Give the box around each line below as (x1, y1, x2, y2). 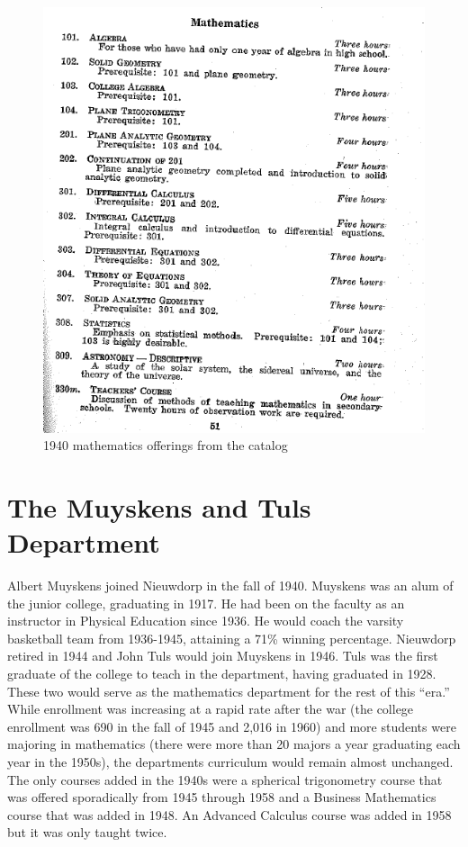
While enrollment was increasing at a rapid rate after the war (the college (7, 699, 414, 718)
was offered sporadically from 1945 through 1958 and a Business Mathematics (7, 788, 436, 806)
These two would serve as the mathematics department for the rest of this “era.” (7, 681, 450, 700)
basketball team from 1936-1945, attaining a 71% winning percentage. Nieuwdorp (7, 628, 456, 647)
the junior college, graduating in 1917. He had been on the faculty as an (7, 593, 405, 612)
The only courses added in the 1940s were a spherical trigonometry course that (7, 770, 443, 788)
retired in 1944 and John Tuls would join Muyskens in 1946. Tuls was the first (7, 646, 438, 665)
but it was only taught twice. (7, 823, 167, 842)
